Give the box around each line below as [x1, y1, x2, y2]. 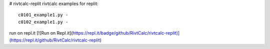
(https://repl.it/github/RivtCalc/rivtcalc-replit [9, 37, 100, 43]
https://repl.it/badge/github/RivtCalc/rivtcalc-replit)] [72, 30, 180, 36]
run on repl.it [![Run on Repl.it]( [9, 30, 73, 36]
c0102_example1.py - [18, 19, 68, 25]
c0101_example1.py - [18, 12, 68, 18]
